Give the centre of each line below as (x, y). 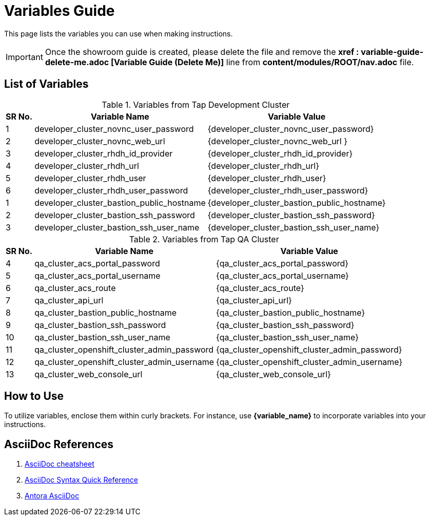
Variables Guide (60, 11)
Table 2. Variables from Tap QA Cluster (204, 239)
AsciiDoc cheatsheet (60, 464)
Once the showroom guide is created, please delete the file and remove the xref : (202, 52)
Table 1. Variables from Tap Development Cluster (196, 104)
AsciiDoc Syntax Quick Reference (81, 480)
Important (24, 57)
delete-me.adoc (77, 62)
